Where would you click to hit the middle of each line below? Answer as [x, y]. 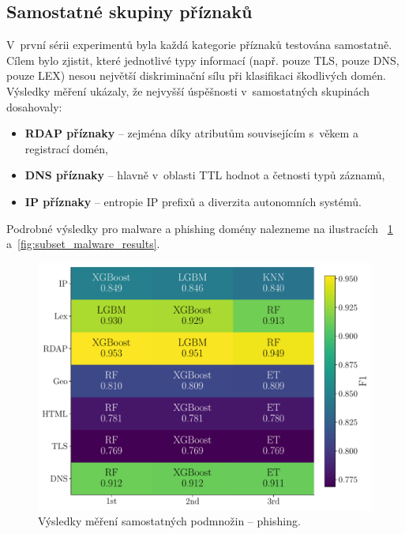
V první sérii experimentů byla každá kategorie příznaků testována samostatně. [199, 45]
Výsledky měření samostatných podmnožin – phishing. [169, 521]
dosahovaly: [34, 106]
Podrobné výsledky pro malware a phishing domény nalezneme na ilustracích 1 [200, 228]
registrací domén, [66, 148]
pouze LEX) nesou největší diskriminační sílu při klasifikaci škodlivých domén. [196, 75]
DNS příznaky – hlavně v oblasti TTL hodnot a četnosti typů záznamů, [205, 175]
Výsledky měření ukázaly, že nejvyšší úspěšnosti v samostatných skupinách [188, 90]
